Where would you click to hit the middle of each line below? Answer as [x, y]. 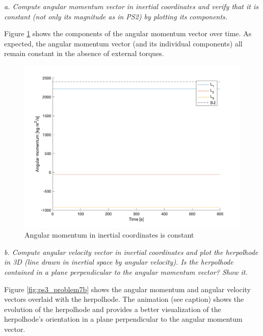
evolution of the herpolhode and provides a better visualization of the [113, 309]
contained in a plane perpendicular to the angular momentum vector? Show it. [126, 272]
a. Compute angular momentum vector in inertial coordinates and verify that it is [131, 6]
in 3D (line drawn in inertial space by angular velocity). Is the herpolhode [119, 262]
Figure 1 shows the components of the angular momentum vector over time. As [128, 33]
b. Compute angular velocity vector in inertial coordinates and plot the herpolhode [131, 252]
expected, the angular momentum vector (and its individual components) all [123, 43]
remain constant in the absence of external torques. [84, 53]
